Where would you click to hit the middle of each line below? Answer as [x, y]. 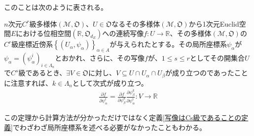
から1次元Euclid [214, 23]
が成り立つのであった [200, 73]
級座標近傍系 [32, 44]
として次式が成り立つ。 [110, 83]
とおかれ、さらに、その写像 [100, 57]
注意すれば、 [31, 83]
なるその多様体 [136, 23]
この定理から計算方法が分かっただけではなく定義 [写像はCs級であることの [123, 117]
